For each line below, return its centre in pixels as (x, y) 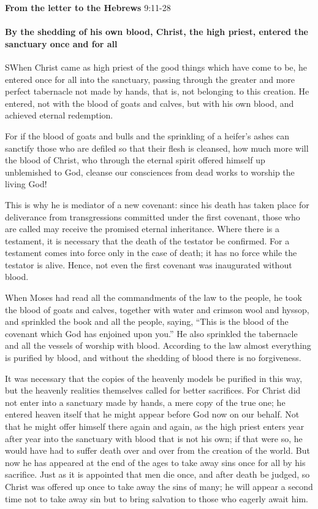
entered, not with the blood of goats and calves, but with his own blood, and (150, 103)
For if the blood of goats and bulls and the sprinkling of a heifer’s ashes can (147, 135)
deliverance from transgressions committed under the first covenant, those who (153, 216)
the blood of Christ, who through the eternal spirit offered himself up (135, 160)
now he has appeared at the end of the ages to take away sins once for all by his (155, 462)
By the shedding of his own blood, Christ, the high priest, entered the (157, 32)
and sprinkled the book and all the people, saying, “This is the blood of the (147, 321)
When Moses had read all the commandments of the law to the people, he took (153, 297)
